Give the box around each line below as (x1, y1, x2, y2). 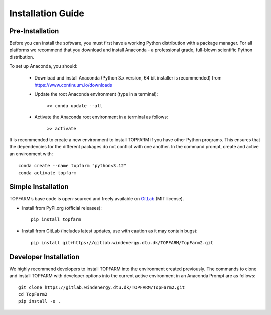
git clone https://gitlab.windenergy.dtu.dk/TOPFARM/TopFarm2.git (18, 284, 185, 290)
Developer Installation (9, 252, 80, 261)
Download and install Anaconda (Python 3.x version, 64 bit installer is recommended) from (34, 74, 222, 81)
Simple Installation (9, 183, 69, 191)
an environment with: (9, 151, 53, 157)
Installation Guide (9, 8, 85, 19)
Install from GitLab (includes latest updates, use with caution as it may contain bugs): (22, 228, 198, 234)
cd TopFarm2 (18, 292, 48, 297)
